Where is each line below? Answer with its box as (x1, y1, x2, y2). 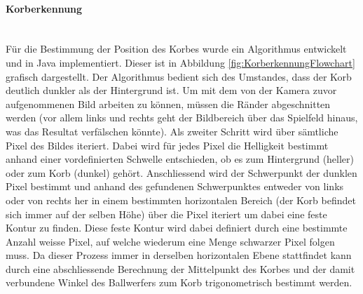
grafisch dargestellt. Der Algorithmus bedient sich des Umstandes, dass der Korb (6, 69, 352, 83)
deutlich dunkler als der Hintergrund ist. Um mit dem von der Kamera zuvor (6, 83, 337, 98)
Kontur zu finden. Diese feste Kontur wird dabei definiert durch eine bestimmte (6, 220, 348, 235)
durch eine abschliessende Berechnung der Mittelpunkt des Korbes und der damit (6, 261, 355, 276)
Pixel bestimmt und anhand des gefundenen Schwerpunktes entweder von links (6, 179, 344, 194)
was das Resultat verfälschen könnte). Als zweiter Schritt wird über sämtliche (6, 123, 338, 138)
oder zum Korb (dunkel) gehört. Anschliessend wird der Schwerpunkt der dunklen (6, 165, 357, 180)
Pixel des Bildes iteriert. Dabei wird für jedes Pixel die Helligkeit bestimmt (6, 138, 329, 152)
